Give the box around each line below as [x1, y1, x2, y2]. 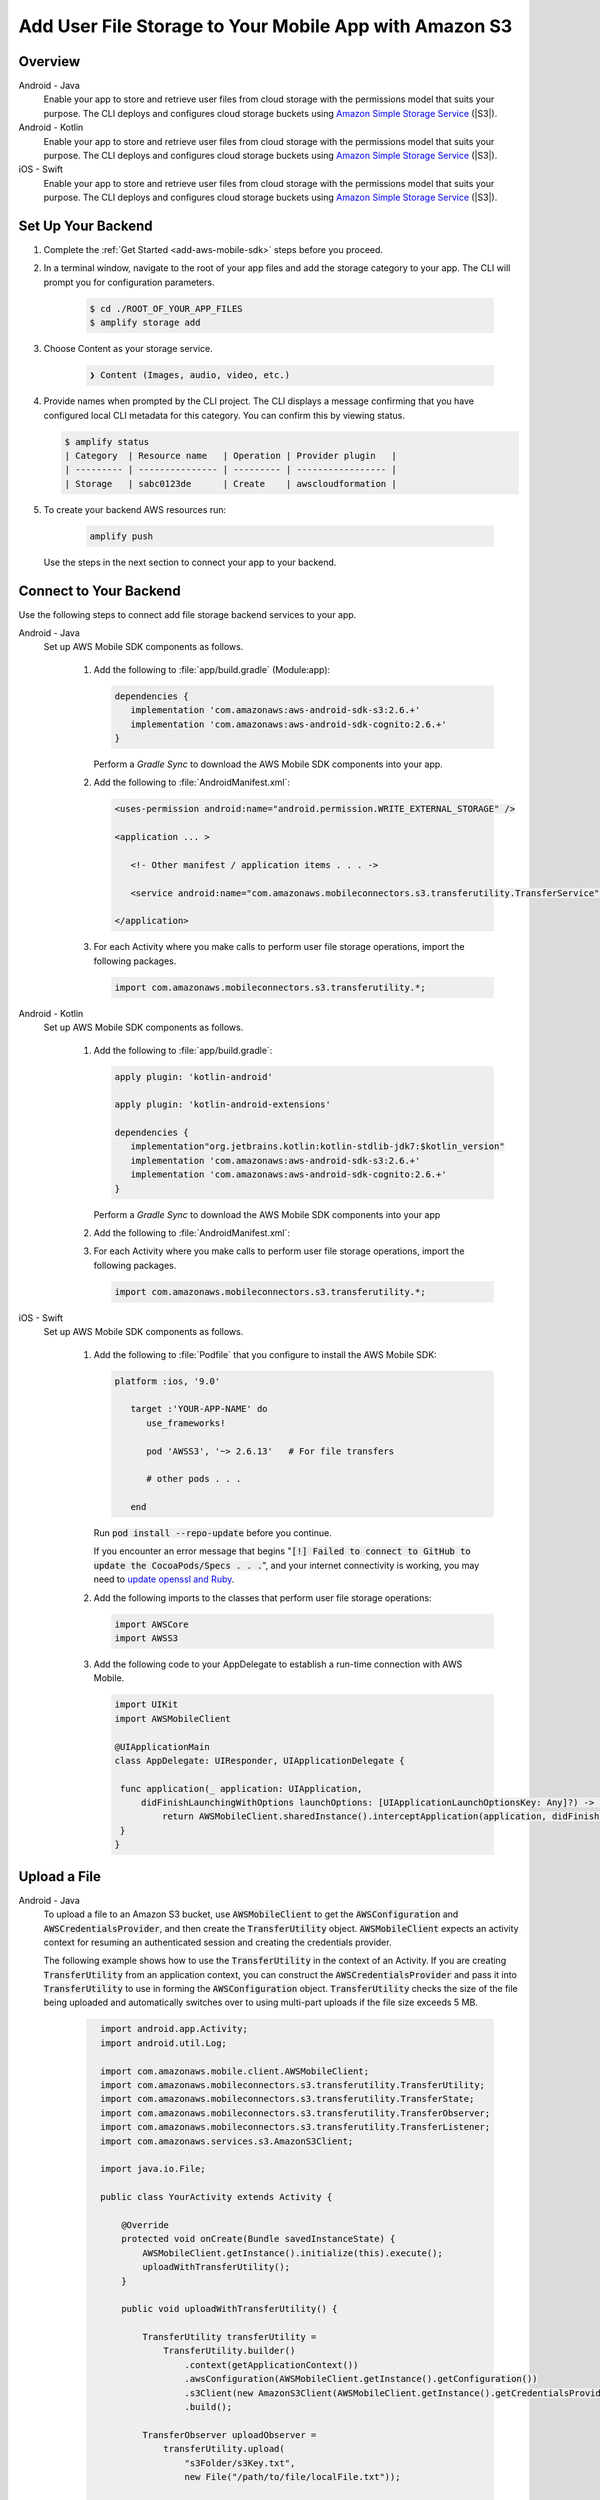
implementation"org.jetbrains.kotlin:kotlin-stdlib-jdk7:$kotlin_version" [130, 1141, 505, 1152]
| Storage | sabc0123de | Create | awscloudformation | [64, 478, 397, 489]
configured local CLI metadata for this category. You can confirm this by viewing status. [43, 409, 405, 421]
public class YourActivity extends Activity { [100, 2191, 333, 2203]
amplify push [89, 530, 154, 542]
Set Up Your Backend [18, 218, 154, 234]
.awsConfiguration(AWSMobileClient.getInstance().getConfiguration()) [184, 2373, 539, 2385]
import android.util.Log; [100, 2037, 227, 2049]
